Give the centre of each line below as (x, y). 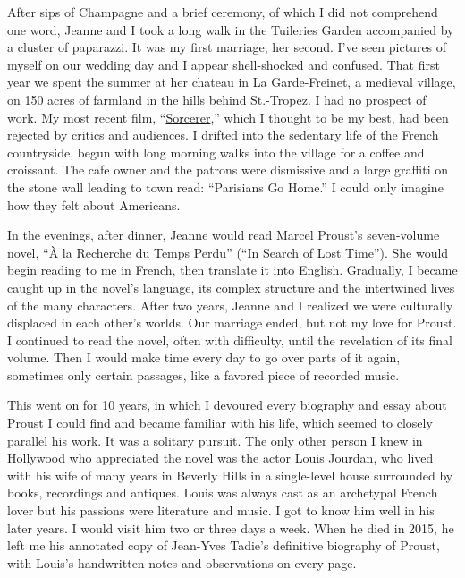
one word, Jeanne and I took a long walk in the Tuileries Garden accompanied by (231, 29)
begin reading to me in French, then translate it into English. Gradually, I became (232, 270)
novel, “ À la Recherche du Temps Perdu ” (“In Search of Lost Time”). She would (228, 252)
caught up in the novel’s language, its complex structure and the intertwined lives (231, 287)
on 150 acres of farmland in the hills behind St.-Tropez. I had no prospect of (217, 99)
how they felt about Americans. (94, 204)
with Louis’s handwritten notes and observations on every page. (182, 562)
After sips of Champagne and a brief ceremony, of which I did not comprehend (223, 12)
